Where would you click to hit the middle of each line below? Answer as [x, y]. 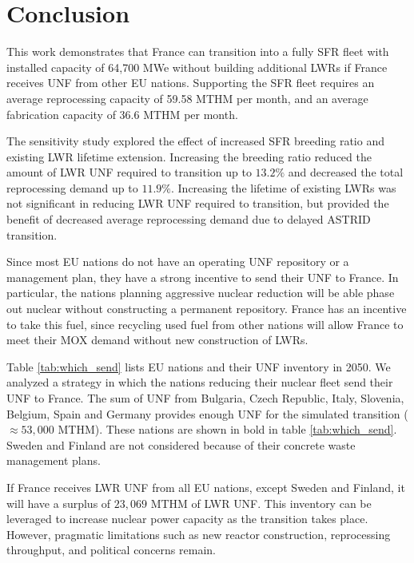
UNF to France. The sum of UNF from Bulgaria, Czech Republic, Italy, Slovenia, [205, 398]
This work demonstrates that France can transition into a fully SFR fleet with [198, 52]
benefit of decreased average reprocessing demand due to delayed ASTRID [189, 219]
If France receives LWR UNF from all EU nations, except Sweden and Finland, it [206, 487]
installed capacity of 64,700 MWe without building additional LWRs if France [197, 67]
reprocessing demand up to [72, 187]
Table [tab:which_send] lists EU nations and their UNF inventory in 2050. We [199, 366]
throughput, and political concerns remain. [111, 550]
